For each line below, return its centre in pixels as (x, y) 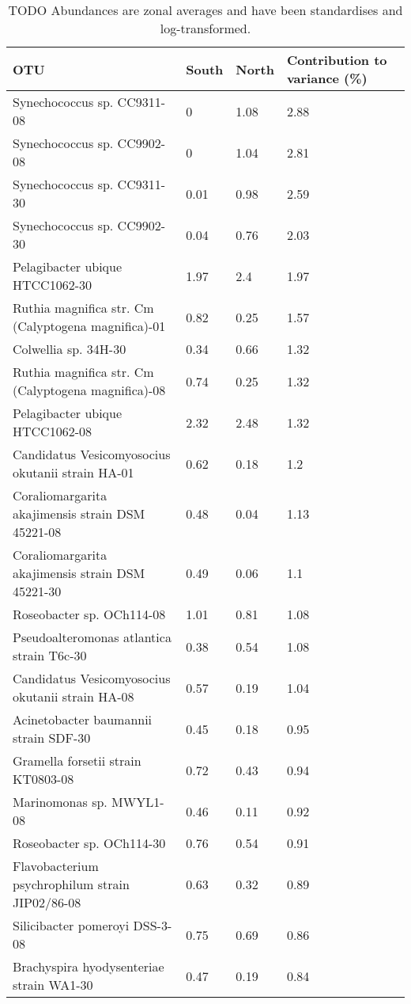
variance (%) (327, 78)
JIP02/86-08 (47, 902)
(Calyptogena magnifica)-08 (89, 390)
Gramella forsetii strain (77, 761)
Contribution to (337, 60)
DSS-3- (153, 925)
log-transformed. (205, 28)
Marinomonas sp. (60, 802)
